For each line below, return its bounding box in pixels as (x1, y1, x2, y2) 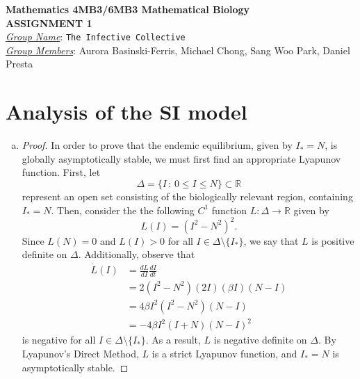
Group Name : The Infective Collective (6, 29, 186, 44)
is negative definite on (213, 332, 307, 347)
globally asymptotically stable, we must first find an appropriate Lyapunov (22, 151, 341, 166)
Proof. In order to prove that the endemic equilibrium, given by (22, 138, 293, 152)
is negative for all (22, 332, 96, 347)
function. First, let (22, 165, 101, 179)
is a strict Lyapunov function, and (152, 346, 297, 361)
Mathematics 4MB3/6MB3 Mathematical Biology (6, 2, 250, 16)
